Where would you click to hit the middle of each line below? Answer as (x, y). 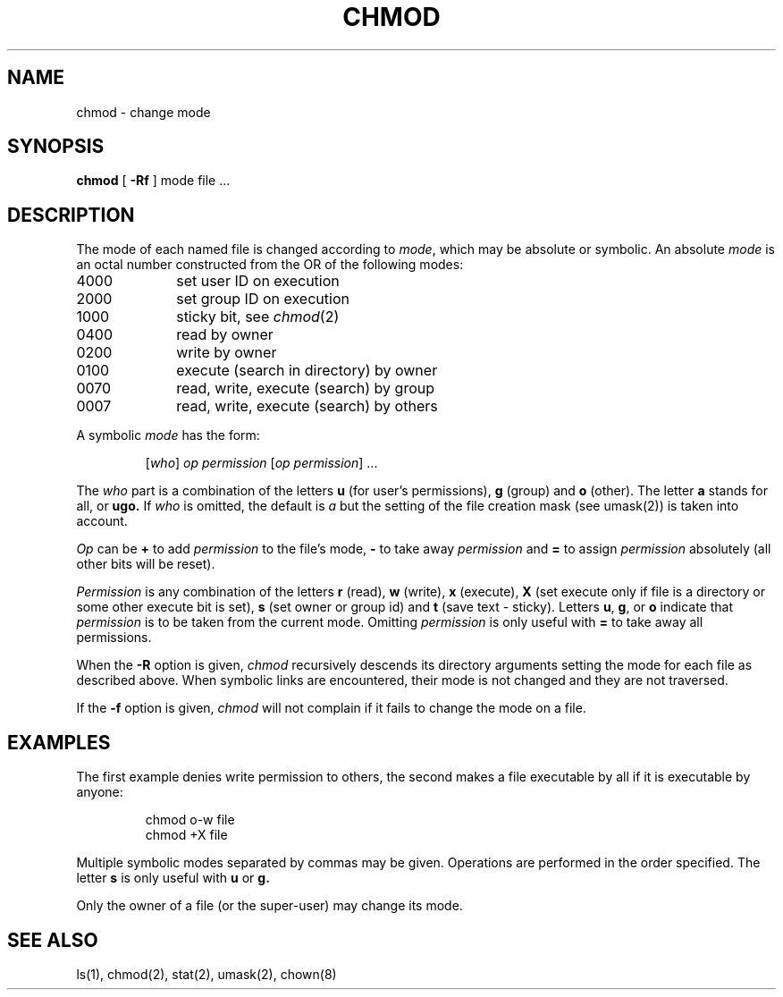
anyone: (100, 792)
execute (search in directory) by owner (307, 371)
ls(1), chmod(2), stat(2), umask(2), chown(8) (206, 974)
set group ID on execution (263, 299)
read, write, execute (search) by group (306, 389)
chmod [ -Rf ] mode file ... (153, 181)
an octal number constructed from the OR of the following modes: (270, 265)
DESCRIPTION (71, 215)
